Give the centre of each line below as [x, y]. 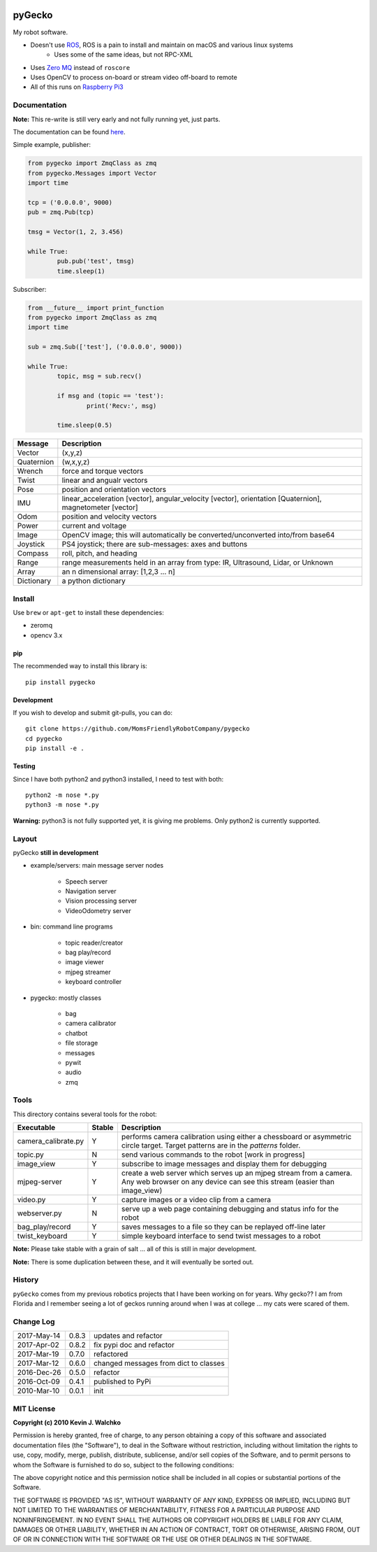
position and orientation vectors [114, 490]
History [26, 1280]
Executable [36, 1128]
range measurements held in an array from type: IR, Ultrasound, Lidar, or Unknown [198, 563]
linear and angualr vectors [105, 481]
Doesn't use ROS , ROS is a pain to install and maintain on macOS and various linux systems [162, 45]
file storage [82, 1043]
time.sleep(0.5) [85, 425]
